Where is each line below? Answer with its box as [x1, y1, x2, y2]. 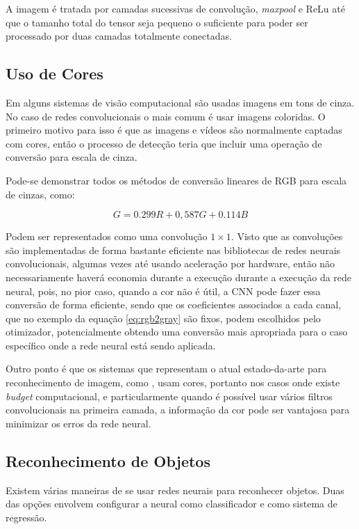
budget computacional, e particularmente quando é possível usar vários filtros [6, 388, 333, 403]
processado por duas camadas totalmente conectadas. [6, 29, 232, 43]
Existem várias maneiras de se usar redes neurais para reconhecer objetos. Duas [6, 482, 344, 497]
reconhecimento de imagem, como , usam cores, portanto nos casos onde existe [6, 375, 340, 390]
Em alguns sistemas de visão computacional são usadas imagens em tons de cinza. [6, 95, 355, 109]
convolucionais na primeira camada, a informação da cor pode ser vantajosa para [6, 402, 350, 417]
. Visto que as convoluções [231, 229, 343, 244]
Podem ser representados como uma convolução [6, 229, 208, 244]
